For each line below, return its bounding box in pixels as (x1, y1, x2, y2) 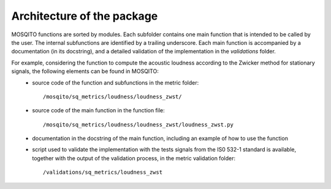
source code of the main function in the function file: (32, 107, 165, 114)
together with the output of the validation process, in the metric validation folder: (32, 154, 236, 162)
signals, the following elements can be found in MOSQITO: (11, 67, 159, 75)
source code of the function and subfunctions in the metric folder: (32, 79, 199, 86)
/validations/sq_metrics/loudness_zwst (43, 169, 162, 176)
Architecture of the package (11, 9, 158, 23)
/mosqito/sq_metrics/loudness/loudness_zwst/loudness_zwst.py (43, 121, 234, 128)
